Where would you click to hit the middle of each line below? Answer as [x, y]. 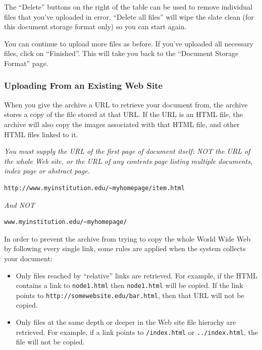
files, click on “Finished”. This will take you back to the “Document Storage [121, 53]
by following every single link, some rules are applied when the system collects [125, 248]
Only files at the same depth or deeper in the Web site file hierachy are [126, 322]
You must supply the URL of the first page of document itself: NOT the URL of [127, 151]
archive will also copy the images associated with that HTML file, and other [122, 124]
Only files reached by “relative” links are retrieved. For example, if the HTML [137, 275]
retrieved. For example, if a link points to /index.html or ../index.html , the [137, 332]
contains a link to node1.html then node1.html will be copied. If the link [129, 285]
